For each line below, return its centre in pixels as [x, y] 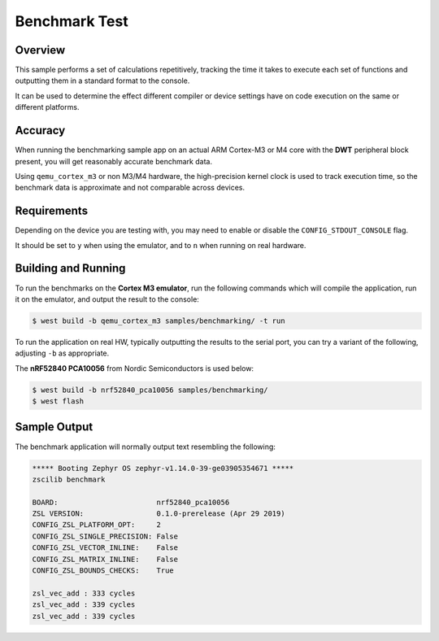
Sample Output [54, 427]
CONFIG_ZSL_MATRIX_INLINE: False [105, 559]
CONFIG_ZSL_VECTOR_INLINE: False [105, 548]
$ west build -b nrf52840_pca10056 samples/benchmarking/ [150, 390]
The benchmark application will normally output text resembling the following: [146, 447]
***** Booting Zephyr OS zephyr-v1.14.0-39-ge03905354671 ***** [163, 468]
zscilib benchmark [69, 479]
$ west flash [58, 401]
